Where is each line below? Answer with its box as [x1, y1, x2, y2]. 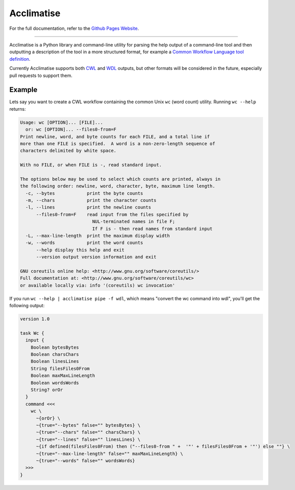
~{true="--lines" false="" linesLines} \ [36, 436, 140, 442]
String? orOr [30, 387, 63, 393]
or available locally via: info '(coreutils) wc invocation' [20, 282, 175, 288]
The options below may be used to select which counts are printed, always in [20, 176, 220, 182]
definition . [9, 56, 30, 62]
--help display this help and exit [36, 247, 125, 253]
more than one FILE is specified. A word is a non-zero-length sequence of [20, 141, 215, 146]
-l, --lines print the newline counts [25, 205, 152, 210]
